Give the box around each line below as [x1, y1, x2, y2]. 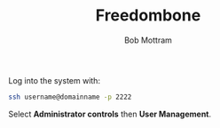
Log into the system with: [8, 75, 101, 85]
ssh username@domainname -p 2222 [8, 92, 132, 101]
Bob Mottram [124, 35, 172, 45]
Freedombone [95, 5, 201, 26]
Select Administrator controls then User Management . [8, 108, 212, 119]
